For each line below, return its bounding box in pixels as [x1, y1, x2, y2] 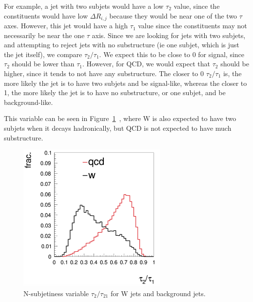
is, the [223, 68, 242, 79]
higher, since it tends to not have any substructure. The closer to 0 [4, 68, 204, 79]
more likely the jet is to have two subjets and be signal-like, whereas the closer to [4, 78, 247, 88]
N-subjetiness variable [23, 288, 89, 298]
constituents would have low [4, 10, 88, 20]
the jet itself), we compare [4, 49, 82, 59]
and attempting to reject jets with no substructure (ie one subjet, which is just [4, 40, 239, 50]
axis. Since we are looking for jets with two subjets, [92, 30, 246, 40]
